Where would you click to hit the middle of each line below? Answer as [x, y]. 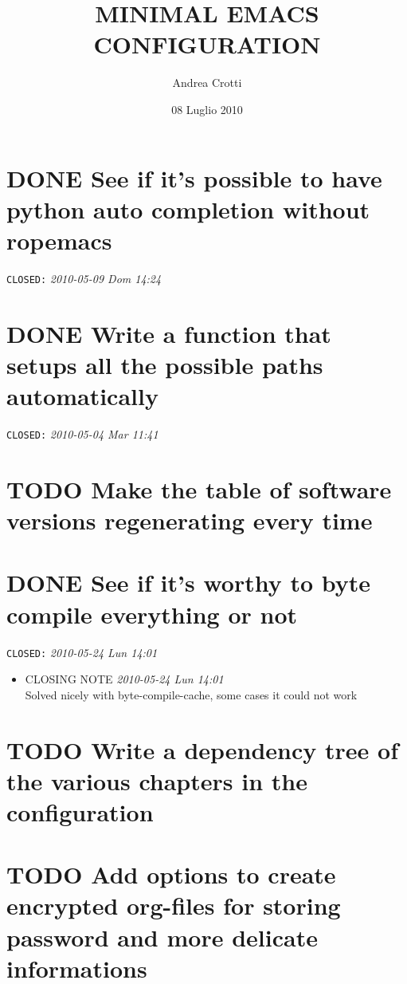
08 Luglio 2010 [207, 109]
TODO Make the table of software [199, 488]
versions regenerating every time [190, 520]
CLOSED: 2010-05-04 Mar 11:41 [82, 433]
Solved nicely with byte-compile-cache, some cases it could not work [191, 694]
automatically [82, 396]
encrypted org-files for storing [174, 905]
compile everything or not [152, 614]
